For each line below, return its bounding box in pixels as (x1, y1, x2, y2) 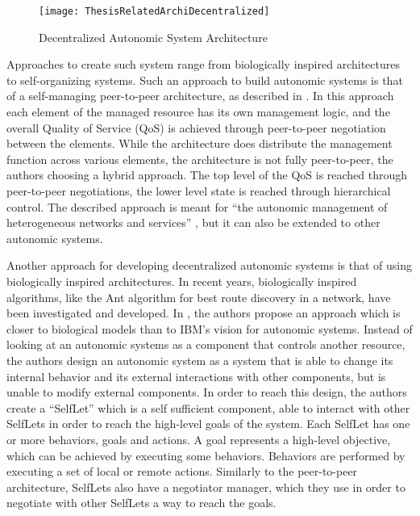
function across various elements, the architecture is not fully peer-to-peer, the (6, 150, 393, 167)
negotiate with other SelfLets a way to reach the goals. (6, 494, 277, 511)
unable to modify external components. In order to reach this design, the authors (6, 384, 407, 401)
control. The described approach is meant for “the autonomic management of (6, 198, 388, 215)
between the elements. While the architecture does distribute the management (6, 135, 393, 152)
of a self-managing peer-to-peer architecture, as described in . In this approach (6, 87, 394, 104)
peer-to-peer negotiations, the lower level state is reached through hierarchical (6, 182, 391, 199)
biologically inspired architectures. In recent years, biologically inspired (6, 272, 357, 289)
